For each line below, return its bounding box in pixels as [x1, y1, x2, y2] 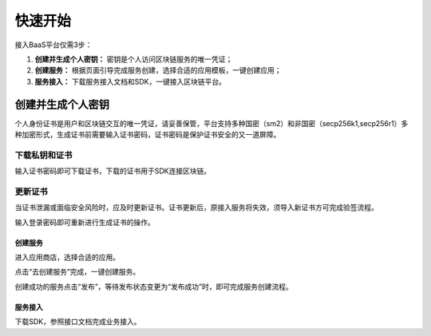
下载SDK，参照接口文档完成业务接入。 [14, 317, 141, 326]
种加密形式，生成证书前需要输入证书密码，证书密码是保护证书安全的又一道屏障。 [14, 130, 281, 140]
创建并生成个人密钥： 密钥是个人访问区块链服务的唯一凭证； [34, 54, 233, 64]
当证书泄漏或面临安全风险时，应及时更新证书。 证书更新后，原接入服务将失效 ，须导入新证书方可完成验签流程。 [14, 203, 378, 212]
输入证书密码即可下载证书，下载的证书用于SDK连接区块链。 [14, 166, 212, 176]
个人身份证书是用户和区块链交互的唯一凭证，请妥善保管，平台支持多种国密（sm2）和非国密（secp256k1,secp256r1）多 [14, 118, 409, 128]
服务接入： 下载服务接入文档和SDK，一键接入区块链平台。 [34, 77, 227, 86]
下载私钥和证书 [14, 149, 73, 160]
